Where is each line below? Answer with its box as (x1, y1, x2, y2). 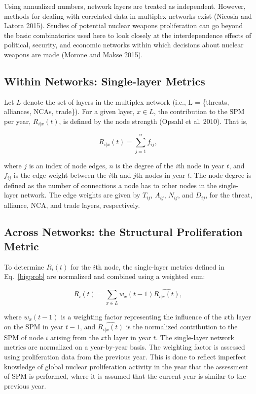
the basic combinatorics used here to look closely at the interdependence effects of (4, 30, 252, 40)
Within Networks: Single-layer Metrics (4, 73, 205, 88)
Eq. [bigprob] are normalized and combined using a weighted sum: (4, 271, 205, 281)
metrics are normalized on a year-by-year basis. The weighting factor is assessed (4, 342, 245, 352)
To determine (4, 261, 44, 272)
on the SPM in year (4, 321, 64, 332)
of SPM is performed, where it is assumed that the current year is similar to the (4, 371, 246, 381)
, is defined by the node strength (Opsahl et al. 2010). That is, (59, 116, 248, 126)
